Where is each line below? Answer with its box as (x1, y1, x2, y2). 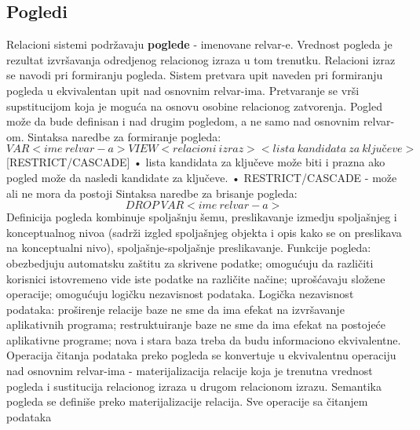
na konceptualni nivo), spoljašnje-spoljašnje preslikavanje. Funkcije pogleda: (6, 239, 371, 256)
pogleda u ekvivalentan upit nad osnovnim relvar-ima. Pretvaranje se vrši (6, 82, 360, 98)
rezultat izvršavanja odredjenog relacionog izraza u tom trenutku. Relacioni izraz (6, 51, 396, 67)
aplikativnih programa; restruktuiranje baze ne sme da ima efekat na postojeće (6, 316, 386, 333)
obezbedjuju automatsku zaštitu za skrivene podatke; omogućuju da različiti (6, 254, 374, 271)
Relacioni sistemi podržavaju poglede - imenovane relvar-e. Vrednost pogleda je (6, 36, 393, 53)
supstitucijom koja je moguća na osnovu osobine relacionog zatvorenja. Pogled (6, 97, 382, 114)
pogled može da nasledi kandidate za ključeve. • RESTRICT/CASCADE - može (6, 169, 397, 185)
